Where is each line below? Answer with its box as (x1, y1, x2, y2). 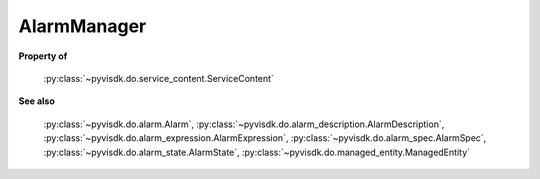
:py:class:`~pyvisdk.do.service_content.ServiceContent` (43, 72, 275, 84)
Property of (18, 50, 68, 62)
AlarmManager (18, 15, 147, 37)
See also (18, 95, 55, 107)
